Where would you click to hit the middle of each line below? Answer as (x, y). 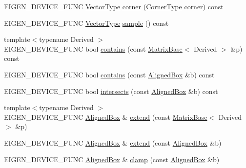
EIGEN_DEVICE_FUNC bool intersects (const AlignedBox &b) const (111, 91)
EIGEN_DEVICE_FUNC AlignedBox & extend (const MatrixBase (106, 117)
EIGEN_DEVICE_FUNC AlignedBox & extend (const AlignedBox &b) (113, 142)
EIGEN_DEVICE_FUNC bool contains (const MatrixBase (93, 48)
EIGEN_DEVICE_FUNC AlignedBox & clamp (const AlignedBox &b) (112, 159)
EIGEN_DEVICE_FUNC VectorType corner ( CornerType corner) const (114, 6)
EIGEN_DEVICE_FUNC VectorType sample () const (86, 23)
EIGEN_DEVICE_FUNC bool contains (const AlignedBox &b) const (109, 74)
